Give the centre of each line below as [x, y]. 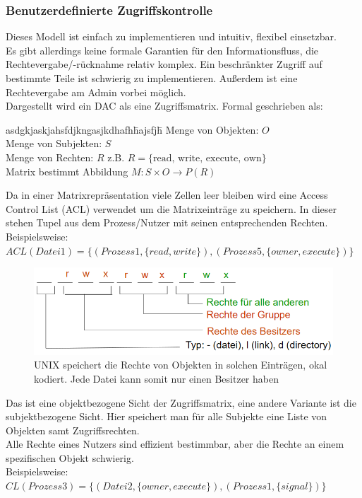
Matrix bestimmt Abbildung [67, 171]
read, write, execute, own [207, 158]
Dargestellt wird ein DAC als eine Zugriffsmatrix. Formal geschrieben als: [164, 106]
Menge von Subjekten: [54, 143]
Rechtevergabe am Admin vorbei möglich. [96, 92]
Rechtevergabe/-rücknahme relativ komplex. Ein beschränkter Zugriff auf [164, 64]
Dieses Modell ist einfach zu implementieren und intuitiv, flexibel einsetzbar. [171, 36]
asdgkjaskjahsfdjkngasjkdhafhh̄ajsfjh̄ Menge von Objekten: [132, 129]
